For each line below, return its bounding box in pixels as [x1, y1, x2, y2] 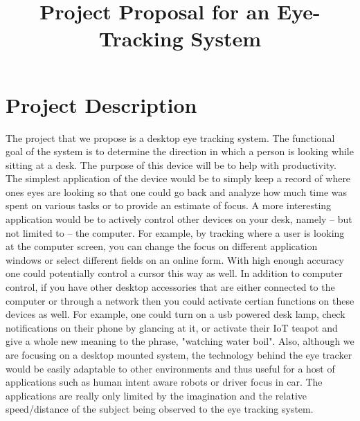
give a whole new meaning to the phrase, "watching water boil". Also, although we [6, 334, 354, 348]
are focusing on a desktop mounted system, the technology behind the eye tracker [6, 348, 352, 361]
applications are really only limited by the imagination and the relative [6, 388, 307, 402]
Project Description [6, 90, 197, 118]
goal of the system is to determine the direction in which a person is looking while [6, 144, 354, 159]
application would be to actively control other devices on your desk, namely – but [6, 212, 352, 226]
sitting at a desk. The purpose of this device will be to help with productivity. [6, 157, 336, 172]
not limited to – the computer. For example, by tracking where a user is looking [6, 225, 345, 240]
